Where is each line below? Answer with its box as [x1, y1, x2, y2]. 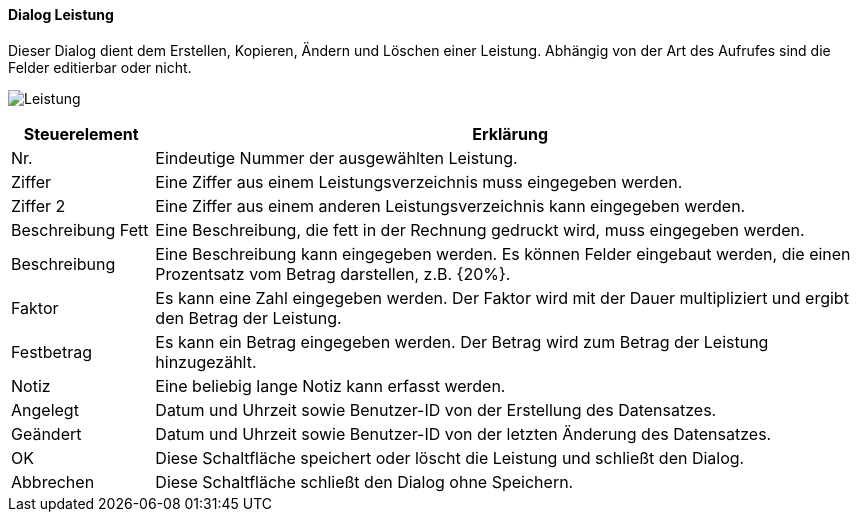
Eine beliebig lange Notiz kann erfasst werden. [155, 375, 506, 396]
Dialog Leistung [8, 6, 114, 23]
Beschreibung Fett [11, 219, 149, 240]
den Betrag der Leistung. [155, 307, 342, 328]
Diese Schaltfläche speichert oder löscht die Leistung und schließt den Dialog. [155, 447, 745, 468]
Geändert [11, 423, 82, 444]
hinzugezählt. [155, 351, 257, 372]
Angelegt [11, 399, 79, 420]
